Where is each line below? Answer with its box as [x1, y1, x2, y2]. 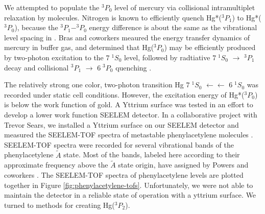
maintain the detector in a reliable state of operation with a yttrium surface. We [4, 189, 256, 200]
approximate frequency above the [4, 159, 108, 170]
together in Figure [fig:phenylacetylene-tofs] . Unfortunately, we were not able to [4, 179, 253, 190]
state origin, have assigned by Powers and [118, 159, 249, 170]
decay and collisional [4, 62, 69, 73]
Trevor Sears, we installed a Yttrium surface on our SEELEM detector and [4, 119, 239, 130]
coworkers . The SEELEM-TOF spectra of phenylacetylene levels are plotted [4, 169, 244, 180]
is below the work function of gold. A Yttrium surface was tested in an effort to [4, 99, 253, 110]
